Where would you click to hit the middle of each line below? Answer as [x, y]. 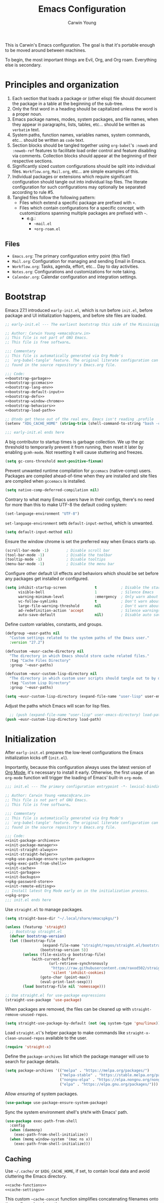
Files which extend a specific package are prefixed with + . [78, 203]
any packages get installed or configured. [47, 579]
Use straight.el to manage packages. [44, 909]
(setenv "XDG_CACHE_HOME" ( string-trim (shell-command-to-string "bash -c [83, 424]
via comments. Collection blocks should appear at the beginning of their [85, 156]
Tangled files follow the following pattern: [54, 197]
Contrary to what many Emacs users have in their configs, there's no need [80, 499]
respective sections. [32, 161]
